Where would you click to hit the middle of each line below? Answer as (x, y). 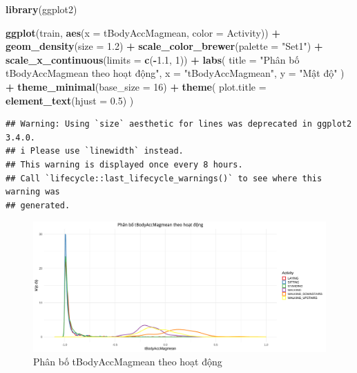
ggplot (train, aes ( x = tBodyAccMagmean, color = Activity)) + (143, 32)
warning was (33, 192)
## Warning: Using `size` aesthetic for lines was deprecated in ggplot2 (179, 124)
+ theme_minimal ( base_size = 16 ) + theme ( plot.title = (136, 86)
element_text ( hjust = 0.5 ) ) (70, 100)
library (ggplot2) (41, 9)
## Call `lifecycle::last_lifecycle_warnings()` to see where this (164, 178)
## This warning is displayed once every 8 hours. (124, 164)
